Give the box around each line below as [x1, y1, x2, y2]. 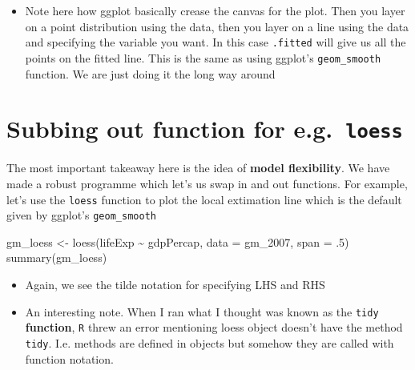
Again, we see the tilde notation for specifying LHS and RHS [25, 276, 325, 293]
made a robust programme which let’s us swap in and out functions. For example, [6, 175, 408, 191]
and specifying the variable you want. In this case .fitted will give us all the [25, 34, 406, 50]
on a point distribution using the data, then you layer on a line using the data [25, 18, 409, 34]
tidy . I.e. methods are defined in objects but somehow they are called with [25, 334, 394, 351]
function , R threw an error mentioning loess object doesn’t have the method [25, 319, 403, 336]
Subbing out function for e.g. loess [6, 112, 403, 145]
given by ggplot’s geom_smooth [6, 207, 156, 223]
